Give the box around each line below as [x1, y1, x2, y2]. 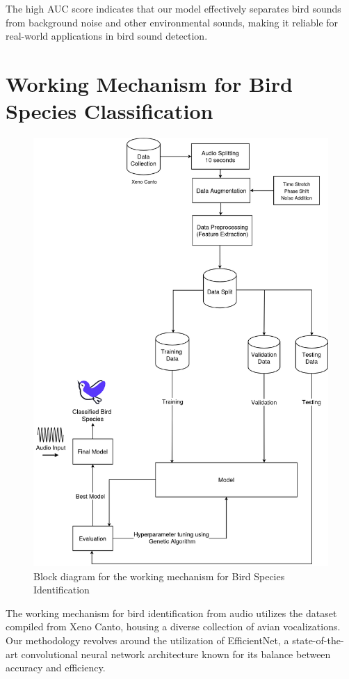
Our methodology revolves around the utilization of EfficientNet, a [6, 632, 289, 647]
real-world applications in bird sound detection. [6, 29, 208, 43]
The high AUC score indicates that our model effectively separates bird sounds [6, 1, 341, 15]
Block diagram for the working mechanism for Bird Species [33, 568, 285, 583]
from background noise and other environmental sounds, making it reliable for [6, 15, 339, 29]
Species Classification [6, 97, 213, 125]
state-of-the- [292, 632, 344, 647]
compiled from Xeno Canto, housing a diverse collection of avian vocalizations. [6, 619, 341, 634]
